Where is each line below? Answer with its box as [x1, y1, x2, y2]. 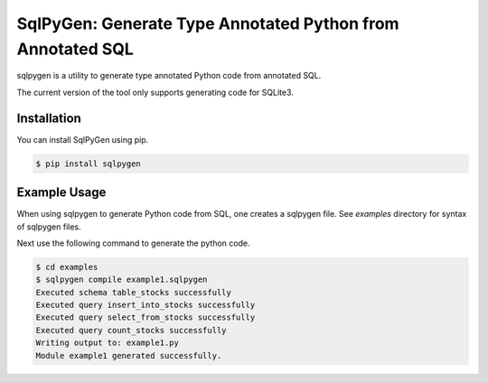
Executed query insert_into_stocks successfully [35, 300, 256, 311]
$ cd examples [35, 262, 99, 272]
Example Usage [16, 185, 107, 201]
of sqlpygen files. [16, 221, 81, 232]
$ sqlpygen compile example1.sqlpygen [35, 275, 208, 285]
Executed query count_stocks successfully [35, 325, 227, 335]
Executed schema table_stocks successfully [35, 287, 232, 297]
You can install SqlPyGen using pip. [16, 134, 149, 145]
